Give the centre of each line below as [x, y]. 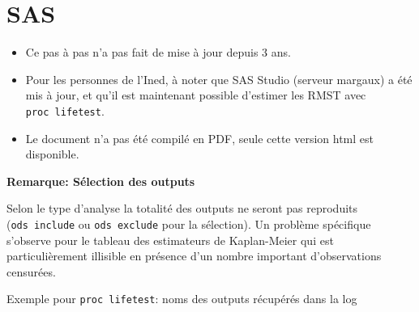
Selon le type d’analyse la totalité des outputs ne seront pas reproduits [182, 208]
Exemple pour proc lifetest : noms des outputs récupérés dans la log [182, 299]
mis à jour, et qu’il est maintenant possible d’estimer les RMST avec [196, 95]
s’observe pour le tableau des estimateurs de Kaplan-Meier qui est [170, 240]
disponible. [52, 154]
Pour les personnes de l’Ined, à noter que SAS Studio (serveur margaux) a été [219, 79]
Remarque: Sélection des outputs [101, 181]
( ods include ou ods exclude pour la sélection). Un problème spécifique [189, 223]
